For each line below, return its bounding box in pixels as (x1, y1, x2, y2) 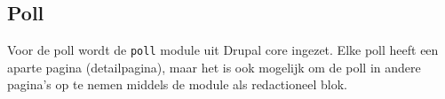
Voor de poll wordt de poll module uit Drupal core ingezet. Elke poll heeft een (7, 41, 439, 59)
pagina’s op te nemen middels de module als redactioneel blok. (7, 75, 347, 94)
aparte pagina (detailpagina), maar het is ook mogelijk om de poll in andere (7, 57, 421, 76)
